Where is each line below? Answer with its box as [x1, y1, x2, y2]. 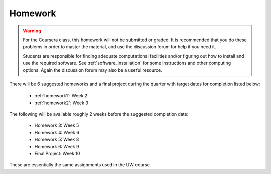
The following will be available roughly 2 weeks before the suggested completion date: [9, 111, 189, 117]
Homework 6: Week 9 [34, 143, 80, 149]
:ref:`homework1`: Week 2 [34, 93, 88, 99]
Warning [23, 28, 41, 34]
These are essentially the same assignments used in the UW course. [9, 162, 151, 168]
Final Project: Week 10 [34, 151, 80, 157]
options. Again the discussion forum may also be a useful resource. [23, 67, 163, 73]
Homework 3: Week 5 [34, 122, 79, 128]
